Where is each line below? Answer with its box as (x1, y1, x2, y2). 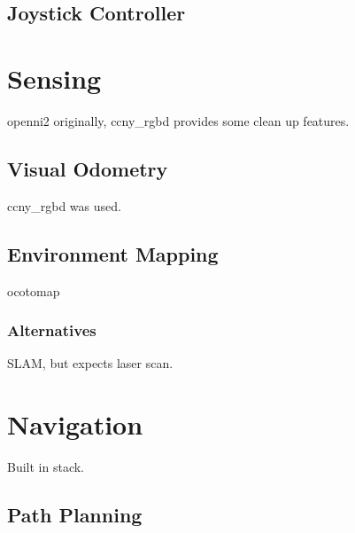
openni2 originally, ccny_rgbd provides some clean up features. (7, 111, 350, 129)
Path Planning (7, 501, 143, 529)
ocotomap (7, 281, 60, 300)
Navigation (7, 406, 143, 443)
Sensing (7, 59, 102, 96)
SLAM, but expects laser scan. (7, 354, 174, 372)
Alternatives (7, 319, 96, 341)
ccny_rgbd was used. (7, 196, 121, 215)
